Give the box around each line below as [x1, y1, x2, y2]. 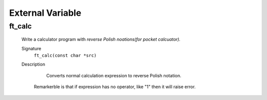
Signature [21, 45, 42, 51]
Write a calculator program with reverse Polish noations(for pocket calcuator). [21, 36, 180, 42]
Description [21, 62, 45, 67]
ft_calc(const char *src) [34, 52, 97, 58]
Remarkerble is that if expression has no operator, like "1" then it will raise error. [34, 84, 196, 90]
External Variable [9, 7, 82, 18]
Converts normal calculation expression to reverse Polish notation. [46, 72, 181, 78]
